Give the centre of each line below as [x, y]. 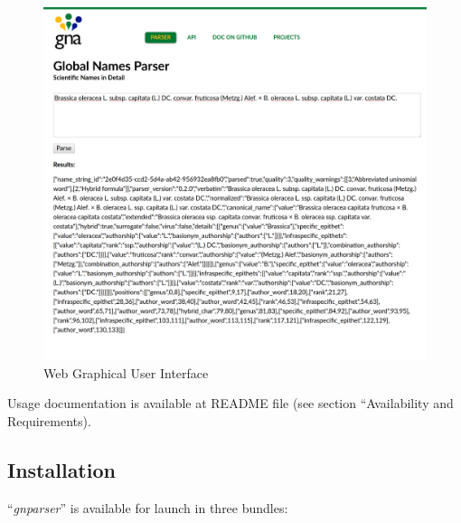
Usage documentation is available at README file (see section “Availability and [230, 403]
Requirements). [49, 420]
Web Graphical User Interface [126, 372]
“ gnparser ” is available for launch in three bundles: [148, 507]
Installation [61, 469]
